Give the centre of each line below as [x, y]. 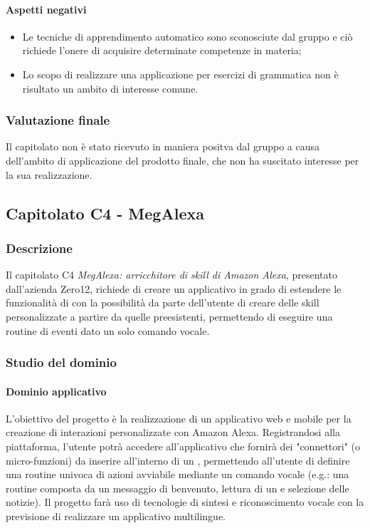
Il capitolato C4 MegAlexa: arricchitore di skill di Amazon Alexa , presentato [171, 275]
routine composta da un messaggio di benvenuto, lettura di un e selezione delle [178, 488]
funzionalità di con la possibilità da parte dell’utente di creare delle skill [163, 302]
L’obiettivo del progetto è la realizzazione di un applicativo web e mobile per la [179, 418]
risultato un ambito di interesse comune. [110, 88]
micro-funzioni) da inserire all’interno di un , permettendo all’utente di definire [178, 460]
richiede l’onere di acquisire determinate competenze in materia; [162, 50]
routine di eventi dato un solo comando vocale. [108, 330]
